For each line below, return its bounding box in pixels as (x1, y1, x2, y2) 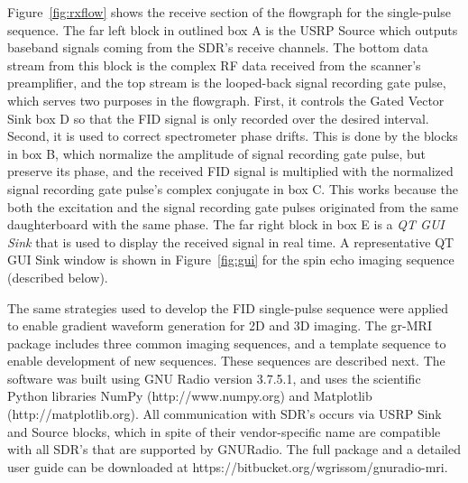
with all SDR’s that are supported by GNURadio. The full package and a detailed (7, 440, 462, 459)
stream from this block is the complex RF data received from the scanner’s (7, 55, 421, 74)
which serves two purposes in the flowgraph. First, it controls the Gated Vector (7, 90, 445, 109)
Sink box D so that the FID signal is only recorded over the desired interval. (7, 108, 429, 127)
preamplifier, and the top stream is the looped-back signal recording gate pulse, (7, 73, 446, 92)
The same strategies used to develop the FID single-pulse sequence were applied (7, 298, 448, 317)
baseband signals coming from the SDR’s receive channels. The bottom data (7, 38, 428, 57)
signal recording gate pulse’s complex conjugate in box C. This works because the (7, 179, 458, 198)
